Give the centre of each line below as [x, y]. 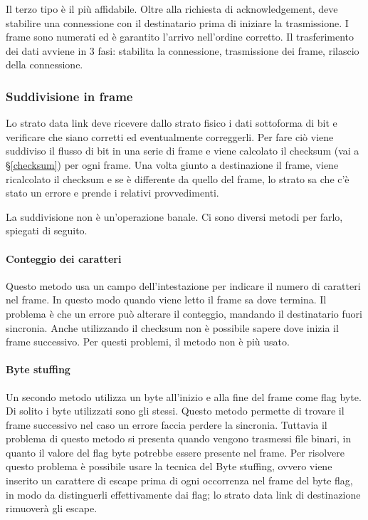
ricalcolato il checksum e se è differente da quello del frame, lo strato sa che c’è [178, 178]
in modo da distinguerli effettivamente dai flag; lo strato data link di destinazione [183, 494]
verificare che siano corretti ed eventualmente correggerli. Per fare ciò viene [170, 136]
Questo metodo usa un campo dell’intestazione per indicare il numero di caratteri [183, 285]
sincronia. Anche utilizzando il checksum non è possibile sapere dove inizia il [172, 327]
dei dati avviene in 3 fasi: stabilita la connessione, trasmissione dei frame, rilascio [183, 50]
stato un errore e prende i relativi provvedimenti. [112, 193]
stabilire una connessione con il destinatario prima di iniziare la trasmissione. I [177, 22]
